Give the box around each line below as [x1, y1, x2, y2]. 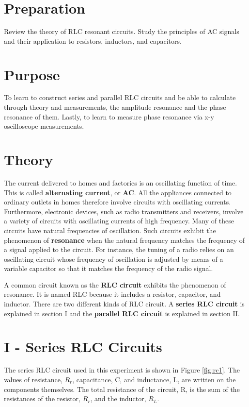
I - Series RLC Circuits [4, 337, 162, 356]
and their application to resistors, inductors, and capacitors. [4, 35, 182, 46]
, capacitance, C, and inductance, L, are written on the [72, 374, 236, 384]
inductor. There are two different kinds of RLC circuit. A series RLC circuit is [4, 299, 245, 309]
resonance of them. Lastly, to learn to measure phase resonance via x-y [4, 111, 214, 121]
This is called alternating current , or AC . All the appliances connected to [4, 187, 232, 197]
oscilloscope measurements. [4, 121, 84, 131]
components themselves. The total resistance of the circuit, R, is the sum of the [4, 384, 240, 394]
